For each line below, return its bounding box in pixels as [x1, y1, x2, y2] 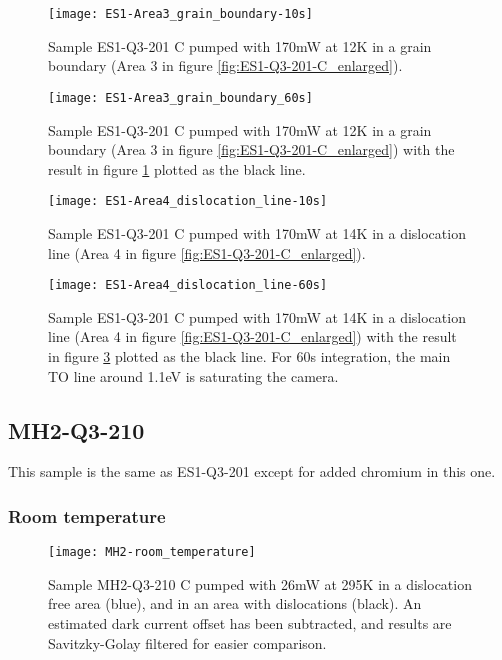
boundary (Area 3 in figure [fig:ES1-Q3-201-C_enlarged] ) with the [48, 139, 455, 160]
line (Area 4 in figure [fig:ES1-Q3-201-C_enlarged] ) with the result [48, 326, 457, 347]
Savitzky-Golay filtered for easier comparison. [48, 632, 327, 653]
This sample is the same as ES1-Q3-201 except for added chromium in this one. [8, 461, 496, 482]
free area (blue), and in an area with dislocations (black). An [48, 593, 422, 614]
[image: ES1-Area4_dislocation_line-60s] [48, 278, 328, 293]
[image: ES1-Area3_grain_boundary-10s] [48, 7, 313, 21]
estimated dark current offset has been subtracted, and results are [48, 613, 452, 634]
